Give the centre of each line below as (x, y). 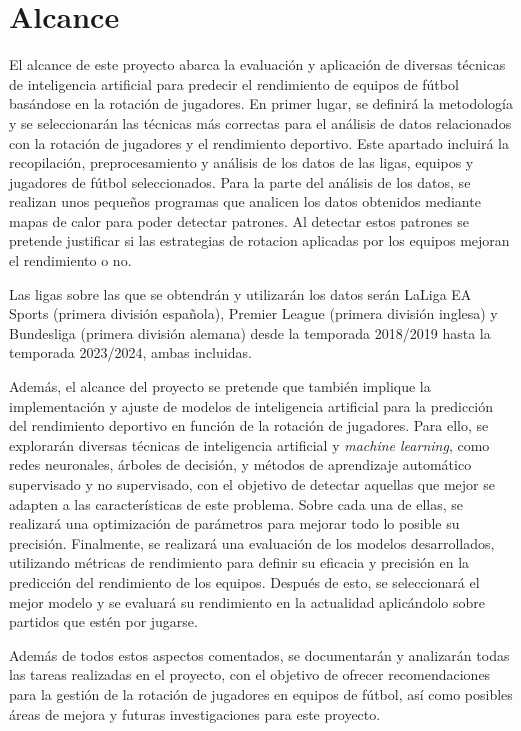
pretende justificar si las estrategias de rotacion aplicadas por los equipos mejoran (259, 240)
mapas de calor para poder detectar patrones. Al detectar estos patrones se (239, 220)
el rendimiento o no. (70, 260)
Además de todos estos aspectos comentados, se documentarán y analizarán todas (259, 654)
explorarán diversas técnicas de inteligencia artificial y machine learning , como (249, 444)
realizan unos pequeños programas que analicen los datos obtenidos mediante (245, 201)
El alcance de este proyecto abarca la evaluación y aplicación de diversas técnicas (257, 64)
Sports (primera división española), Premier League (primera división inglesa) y (253, 313)
